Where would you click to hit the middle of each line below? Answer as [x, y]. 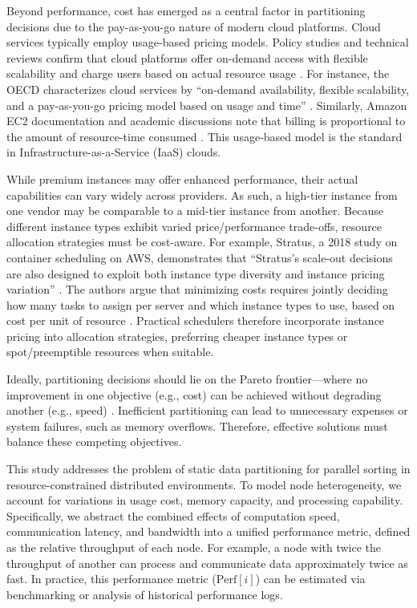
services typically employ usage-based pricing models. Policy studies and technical [208, 42]
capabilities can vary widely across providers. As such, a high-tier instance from [202, 195]
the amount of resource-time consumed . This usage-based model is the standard [204, 136]
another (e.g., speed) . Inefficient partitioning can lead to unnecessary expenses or [207, 410]
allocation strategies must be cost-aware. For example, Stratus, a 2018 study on [202, 242]
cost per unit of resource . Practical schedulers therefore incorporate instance [196, 320]
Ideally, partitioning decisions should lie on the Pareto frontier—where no [187, 379]
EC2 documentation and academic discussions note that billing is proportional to [206, 121]
